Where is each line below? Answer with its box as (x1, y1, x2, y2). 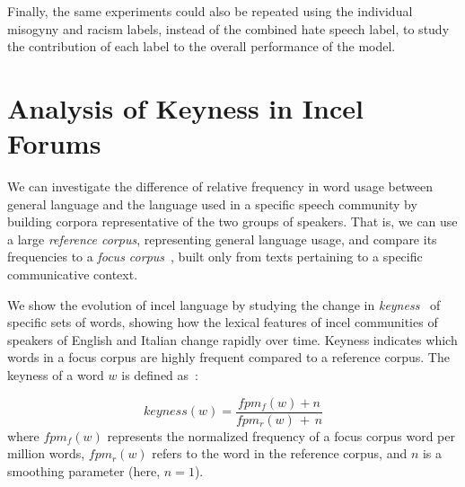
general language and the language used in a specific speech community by (7, 194, 417, 213)
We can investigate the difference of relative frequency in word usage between (7, 177, 433, 196)
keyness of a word (7, 366, 104, 385)
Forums (7, 125, 101, 162)
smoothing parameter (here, (7, 461, 161, 480)
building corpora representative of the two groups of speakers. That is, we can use (7, 212, 458, 231)
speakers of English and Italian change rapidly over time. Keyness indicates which (7, 330, 458, 349)
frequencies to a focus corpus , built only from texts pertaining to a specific (7, 247, 423, 266)
